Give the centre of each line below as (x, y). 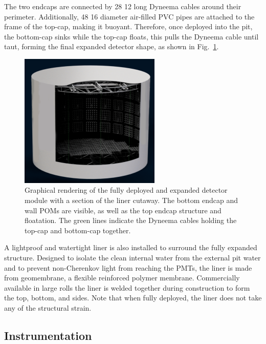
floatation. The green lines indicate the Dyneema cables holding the (131, 220)
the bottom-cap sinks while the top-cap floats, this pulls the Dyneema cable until (131, 36)
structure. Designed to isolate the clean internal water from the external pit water (132, 258)
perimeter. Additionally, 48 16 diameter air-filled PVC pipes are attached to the (129, 16)
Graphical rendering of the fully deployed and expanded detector (126, 190)
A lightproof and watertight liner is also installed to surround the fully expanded (131, 247)
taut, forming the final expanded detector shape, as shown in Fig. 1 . (112, 46)
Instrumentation (48, 335)
